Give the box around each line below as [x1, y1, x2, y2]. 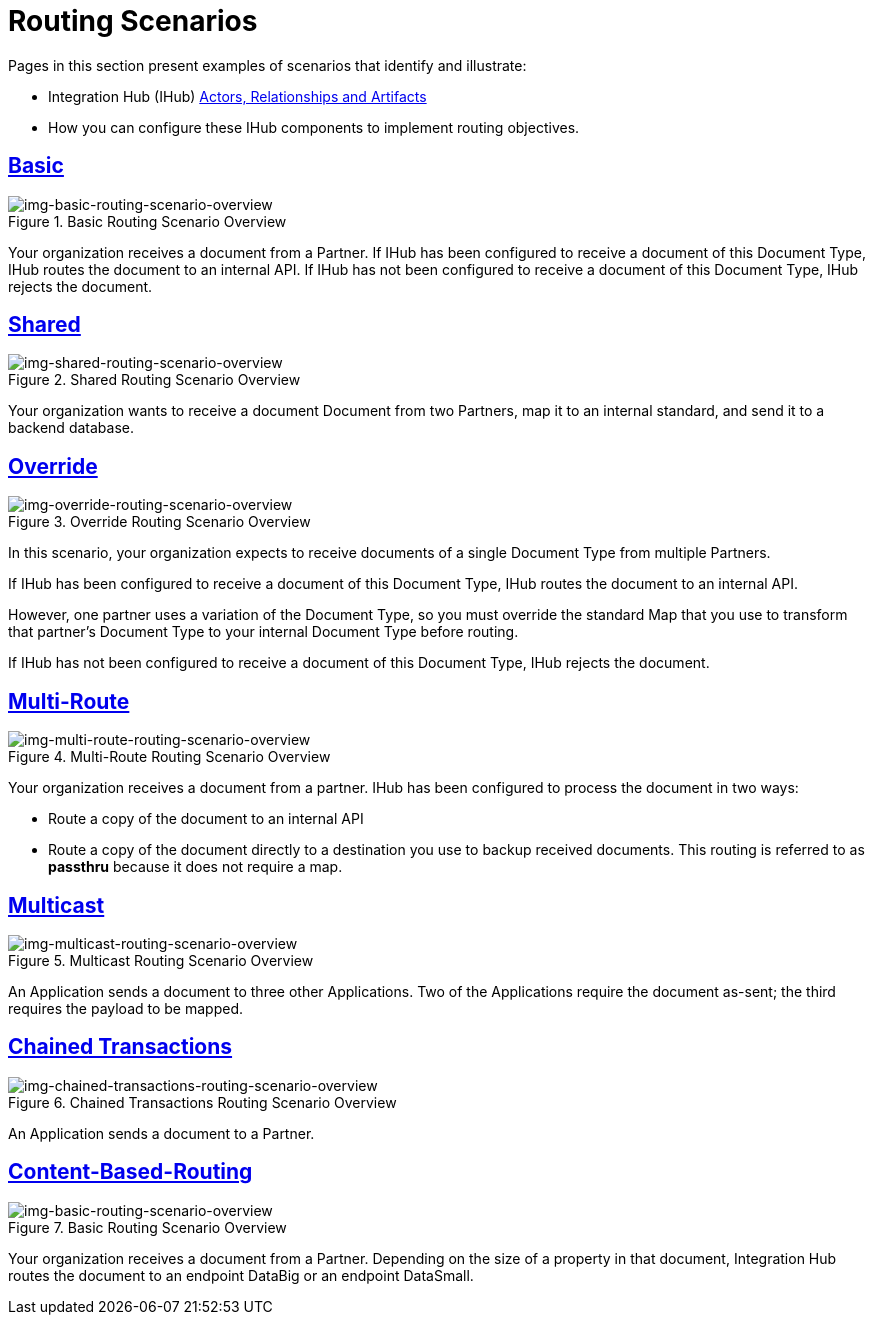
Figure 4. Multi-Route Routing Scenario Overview [8, 748, 331, 766]
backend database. [8, 419, 134, 437]
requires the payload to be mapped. [8, 999, 244, 1017]
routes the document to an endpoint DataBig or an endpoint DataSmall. [8, 1266, 474, 1284]
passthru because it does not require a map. [48, 858, 343, 876]
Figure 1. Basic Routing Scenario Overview [8, 212, 287, 230]
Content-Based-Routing [8, 1159, 253, 1185]
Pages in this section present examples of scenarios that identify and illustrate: [8, 56, 527, 74]
